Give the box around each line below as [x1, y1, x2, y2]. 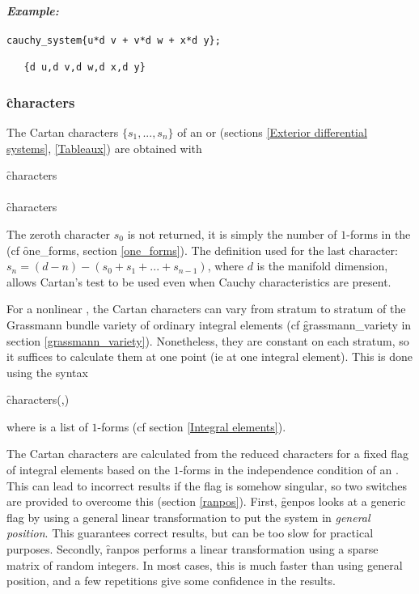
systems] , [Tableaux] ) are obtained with [6, 139, 202, 156]
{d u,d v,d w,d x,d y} [23, 62, 146, 74]
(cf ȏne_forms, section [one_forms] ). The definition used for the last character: [6, 241, 398, 258]
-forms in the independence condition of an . [179, 461, 399, 478]
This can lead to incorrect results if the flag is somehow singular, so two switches [6, 477, 408, 494]
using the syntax [6, 363, 88, 380]
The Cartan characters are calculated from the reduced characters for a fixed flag [6, 445, 409, 462]
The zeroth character [6, 225, 111, 242]
